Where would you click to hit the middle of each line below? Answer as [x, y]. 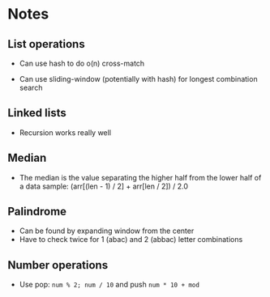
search [31, 87]
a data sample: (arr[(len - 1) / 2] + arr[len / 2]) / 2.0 [103, 186]
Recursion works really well [65, 132]
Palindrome [37, 212]
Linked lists [37, 113]
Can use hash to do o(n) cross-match [82, 63]
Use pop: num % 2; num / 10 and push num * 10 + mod [109, 285]
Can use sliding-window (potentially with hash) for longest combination [138, 79]
